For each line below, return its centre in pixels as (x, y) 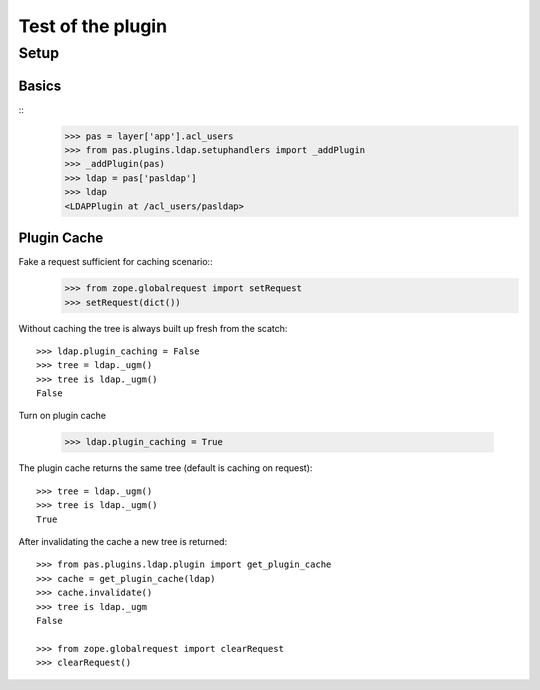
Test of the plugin (93, 26)
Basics (40, 85)
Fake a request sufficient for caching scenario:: (116, 262)
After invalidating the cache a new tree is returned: (123, 541)
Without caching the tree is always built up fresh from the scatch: (153, 328)
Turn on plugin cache (62, 416)
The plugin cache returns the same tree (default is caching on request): (165, 468)
